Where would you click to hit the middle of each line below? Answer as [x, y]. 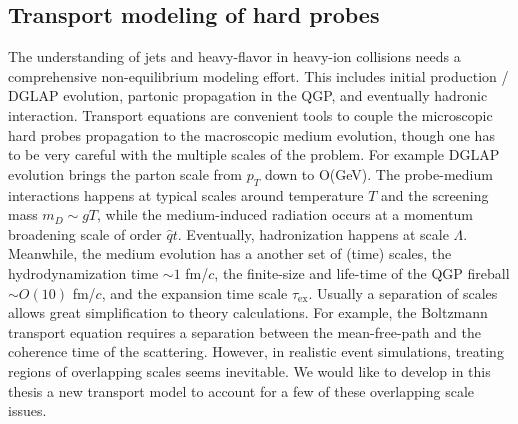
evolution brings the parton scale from [125, 173]
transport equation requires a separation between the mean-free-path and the [244, 331]
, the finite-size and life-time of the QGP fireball [362, 272]
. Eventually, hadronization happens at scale [313, 233]
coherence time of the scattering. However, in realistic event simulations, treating [256, 351]
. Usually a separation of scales [403, 292]
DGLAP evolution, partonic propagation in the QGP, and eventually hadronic [248, 95]
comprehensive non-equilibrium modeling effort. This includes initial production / [258, 75]
